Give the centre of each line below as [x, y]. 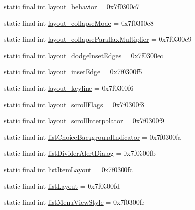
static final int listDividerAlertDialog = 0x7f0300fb [80, 153]
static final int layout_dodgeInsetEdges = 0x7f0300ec [84, 55]
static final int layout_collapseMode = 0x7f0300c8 [79, 23]
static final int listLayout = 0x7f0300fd [62, 186]
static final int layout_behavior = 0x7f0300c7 [72, 6]
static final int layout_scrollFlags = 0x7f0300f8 [74, 104]
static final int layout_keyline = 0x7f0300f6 [69, 88]
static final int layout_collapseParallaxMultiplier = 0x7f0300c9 [98, 39]
